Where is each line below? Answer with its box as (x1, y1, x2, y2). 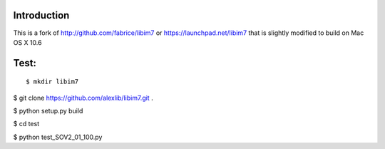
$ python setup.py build (13, 107, 83, 115)
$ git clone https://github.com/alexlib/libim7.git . (13, 93, 153, 102)
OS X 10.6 (13, 38, 42, 46)
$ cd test (13, 120, 40, 128)
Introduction (13, 9, 70, 21)
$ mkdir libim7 (26, 78, 79, 86)
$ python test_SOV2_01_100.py (13, 133, 103, 141)
